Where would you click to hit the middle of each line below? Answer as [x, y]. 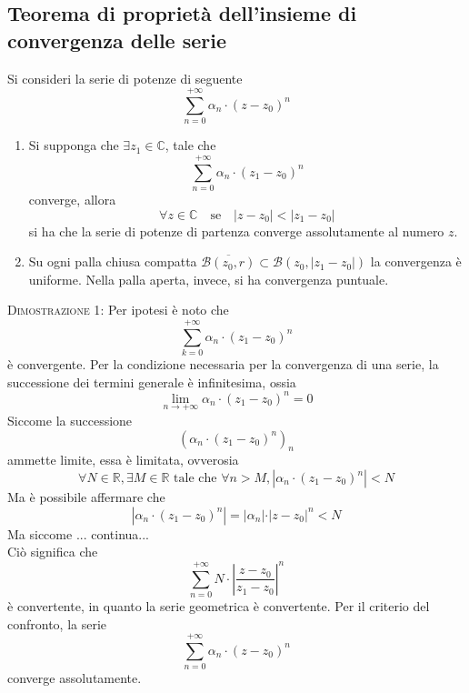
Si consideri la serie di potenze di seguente [125, 78]
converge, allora [72, 200]
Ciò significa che [53, 552]
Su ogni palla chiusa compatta [113, 261]
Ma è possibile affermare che [86, 497]
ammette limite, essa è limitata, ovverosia [123, 460]
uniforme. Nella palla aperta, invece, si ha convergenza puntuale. [209, 279]
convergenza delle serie [117, 40]
